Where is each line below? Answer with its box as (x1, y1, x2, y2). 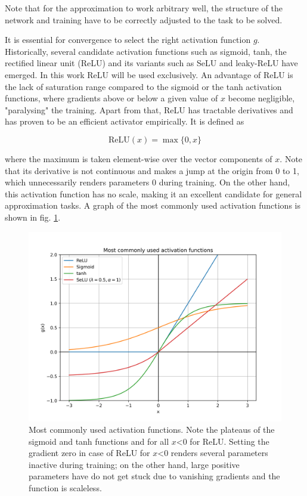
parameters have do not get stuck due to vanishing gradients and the (29, 470, 280, 482)
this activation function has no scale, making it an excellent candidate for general (5, 187, 302, 200)
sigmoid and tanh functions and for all (29, 435, 169, 447)
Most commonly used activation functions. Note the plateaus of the (29, 423, 275, 436)
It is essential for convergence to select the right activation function (5, 33, 251, 46)
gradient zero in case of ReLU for (29, 447, 150, 459)
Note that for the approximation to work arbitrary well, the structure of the (5, 2, 283, 14)
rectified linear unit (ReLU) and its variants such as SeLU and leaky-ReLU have (5, 57, 298, 69)
